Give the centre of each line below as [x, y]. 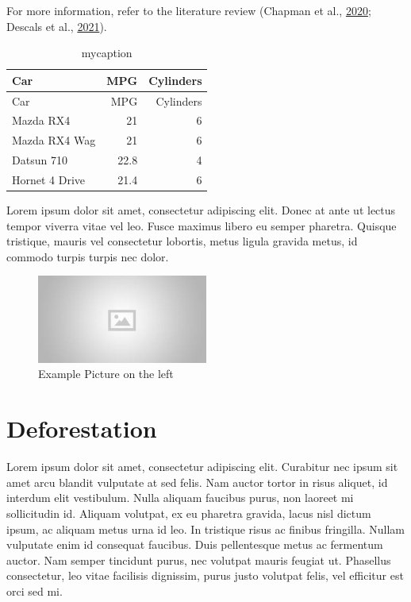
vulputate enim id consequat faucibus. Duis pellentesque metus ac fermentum [195, 544]
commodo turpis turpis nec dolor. [88, 256]
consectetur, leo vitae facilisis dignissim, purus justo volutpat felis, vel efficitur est [205, 575]
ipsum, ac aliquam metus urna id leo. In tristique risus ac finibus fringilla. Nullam [205, 529]
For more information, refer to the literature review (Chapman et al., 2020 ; [189, 10]
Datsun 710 [40, 160]
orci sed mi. [35, 590]
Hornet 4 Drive [49, 179]
